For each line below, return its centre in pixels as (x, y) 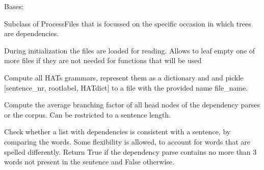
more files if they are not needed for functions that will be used (103, 60)
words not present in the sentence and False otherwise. (89, 162)
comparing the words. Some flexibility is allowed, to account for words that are (127, 141)
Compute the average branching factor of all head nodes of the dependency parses (132, 105)
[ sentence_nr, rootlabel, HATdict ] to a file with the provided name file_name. (126, 87)
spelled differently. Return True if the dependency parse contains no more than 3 (130, 151)
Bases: (14, 6)
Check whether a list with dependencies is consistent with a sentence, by (117, 132)
